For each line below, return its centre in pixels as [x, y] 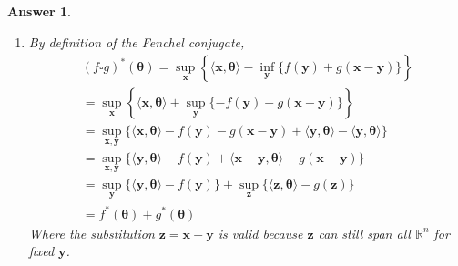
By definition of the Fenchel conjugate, [137, 41]
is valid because [260, 233]
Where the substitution [92, 233]
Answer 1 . [39, 11]
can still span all [364, 233]
